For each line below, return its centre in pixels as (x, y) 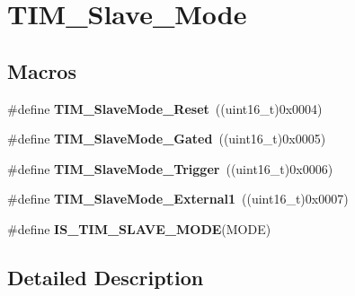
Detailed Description (106, 277)
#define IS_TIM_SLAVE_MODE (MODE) (139, 228)
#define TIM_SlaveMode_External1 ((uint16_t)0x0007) (178, 199)
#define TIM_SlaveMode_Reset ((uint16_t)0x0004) (165, 108)
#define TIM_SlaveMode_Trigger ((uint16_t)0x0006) (170, 168)
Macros (42, 70)
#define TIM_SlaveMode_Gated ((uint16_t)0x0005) (167, 139)
